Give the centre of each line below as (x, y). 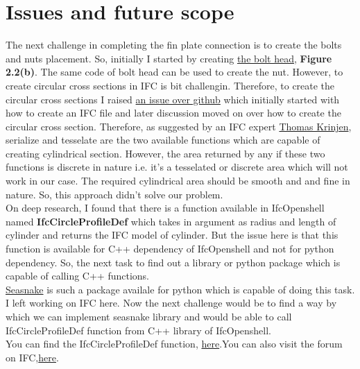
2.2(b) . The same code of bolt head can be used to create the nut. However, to (174, 72)
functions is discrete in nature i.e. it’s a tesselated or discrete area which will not (177, 167)
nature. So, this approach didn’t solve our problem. (114, 194)
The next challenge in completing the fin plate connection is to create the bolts (174, 45)
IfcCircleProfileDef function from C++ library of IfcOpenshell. (138, 330)
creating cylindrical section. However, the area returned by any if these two (165, 153)
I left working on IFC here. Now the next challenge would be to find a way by (171, 303)
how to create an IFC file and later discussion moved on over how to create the (173, 113)
